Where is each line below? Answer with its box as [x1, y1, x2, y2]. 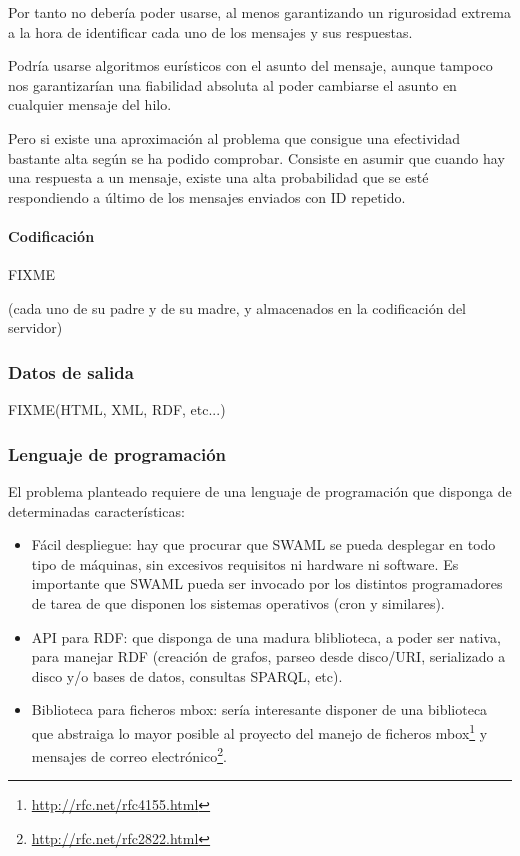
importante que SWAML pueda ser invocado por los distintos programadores [31, 573, 503, 594]
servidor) [8, 317, 63, 338]
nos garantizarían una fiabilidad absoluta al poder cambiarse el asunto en [8, 74, 457, 95]
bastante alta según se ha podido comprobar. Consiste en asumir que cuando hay [8, 147, 505, 168]
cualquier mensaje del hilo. [8, 94, 172, 115]
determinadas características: [8, 500, 185, 521]
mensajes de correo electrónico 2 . [31, 743, 227, 766]
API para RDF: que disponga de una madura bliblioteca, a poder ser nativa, [31, 626, 501, 647]
